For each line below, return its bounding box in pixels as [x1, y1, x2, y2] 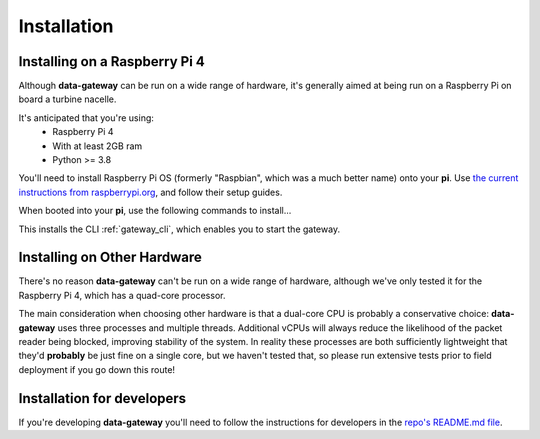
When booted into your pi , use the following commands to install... [18, 205, 292, 217]
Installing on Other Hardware [18, 249, 202, 266]
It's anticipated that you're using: [18, 111, 155, 124]
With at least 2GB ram [52, 140, 143, 152]
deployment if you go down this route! [18, 363, 175, 375]
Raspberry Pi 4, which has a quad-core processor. [18, 289, 226, 301]
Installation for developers [18, 390, 187, 407]
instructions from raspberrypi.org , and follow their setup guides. [18, 186, 283, 198]
